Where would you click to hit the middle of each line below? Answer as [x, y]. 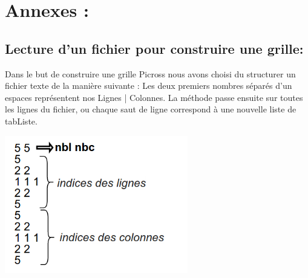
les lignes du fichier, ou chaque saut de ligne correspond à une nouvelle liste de [151, 109]
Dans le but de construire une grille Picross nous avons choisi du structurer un [150, 73]
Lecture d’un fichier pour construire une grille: [154, 48]
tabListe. [21, 121]
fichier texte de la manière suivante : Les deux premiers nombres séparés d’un [149, 86]
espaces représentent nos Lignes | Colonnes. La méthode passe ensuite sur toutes [154, 97]
